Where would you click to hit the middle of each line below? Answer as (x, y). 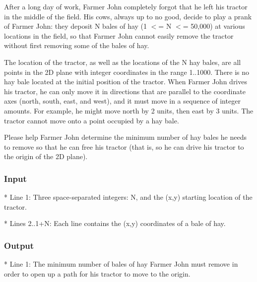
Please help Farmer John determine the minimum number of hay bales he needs (126, 137)
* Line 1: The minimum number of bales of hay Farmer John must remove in (121, 264)
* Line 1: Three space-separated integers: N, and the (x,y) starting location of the (128, 197)
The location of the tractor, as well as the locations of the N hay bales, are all (123, 62)
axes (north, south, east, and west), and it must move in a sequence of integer (122, 101)
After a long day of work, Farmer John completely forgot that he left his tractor (126, 6)
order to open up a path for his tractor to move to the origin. (97, 273)
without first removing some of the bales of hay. (77, 45)
